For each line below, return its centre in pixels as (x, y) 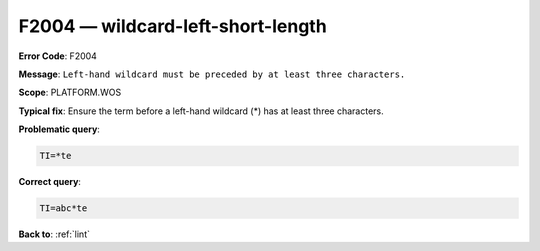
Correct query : (50, 182)
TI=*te (55, 156)
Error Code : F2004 (57, 56)
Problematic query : (59, 129)
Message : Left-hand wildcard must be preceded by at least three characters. (212, 74)
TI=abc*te (63, 208)
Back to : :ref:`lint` (54, 234)
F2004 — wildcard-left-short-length (172, 26)
